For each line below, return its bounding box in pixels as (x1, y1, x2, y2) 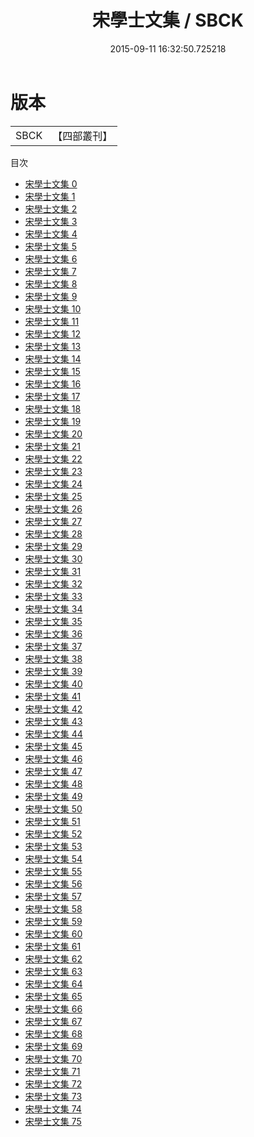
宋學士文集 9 (24, 290, 78, 302)
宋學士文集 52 (24, 827, 83, 840)
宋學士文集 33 (24, 590, 83, 602)
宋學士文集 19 (24, 415, 82, 427)
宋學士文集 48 (24, 777, 83, 790)
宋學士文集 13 (24, 340, 82, 352)
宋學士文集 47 (24, 765, 83, 777)
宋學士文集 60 (24, 927, 83, 940)
